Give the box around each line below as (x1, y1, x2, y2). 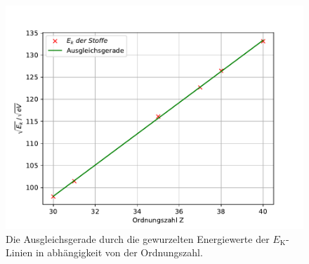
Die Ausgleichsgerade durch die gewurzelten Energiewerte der (6, 231, 270, 246)
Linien (6, 245, 33, 260)
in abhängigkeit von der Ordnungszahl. (35, 245, 203, 260)
